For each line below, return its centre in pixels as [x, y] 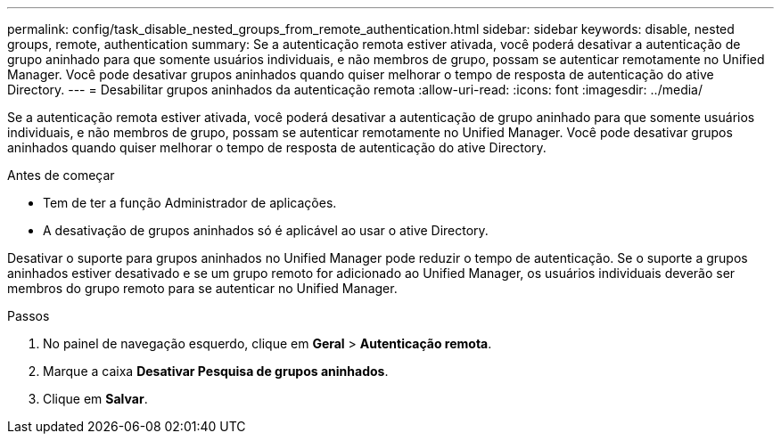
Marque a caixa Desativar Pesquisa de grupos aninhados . [216, 371]
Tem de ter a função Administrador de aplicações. [190, 203]
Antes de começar [61, 175]
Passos [29, 316]
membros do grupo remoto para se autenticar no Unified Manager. [202, 288]
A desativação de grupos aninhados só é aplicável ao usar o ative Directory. [266, 230]
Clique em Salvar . [95, 399]
